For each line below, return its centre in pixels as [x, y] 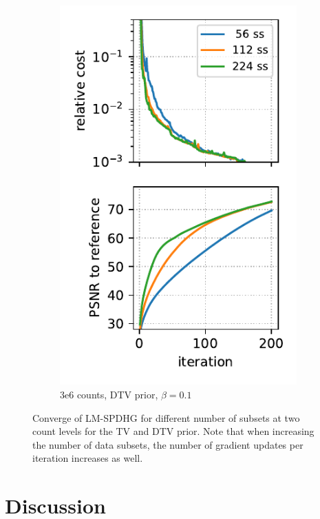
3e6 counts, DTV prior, [109, 394]
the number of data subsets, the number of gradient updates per [168, 444]
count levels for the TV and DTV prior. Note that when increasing [173, 431]
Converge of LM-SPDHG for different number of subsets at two [166, 417]
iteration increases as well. [88, 458]
